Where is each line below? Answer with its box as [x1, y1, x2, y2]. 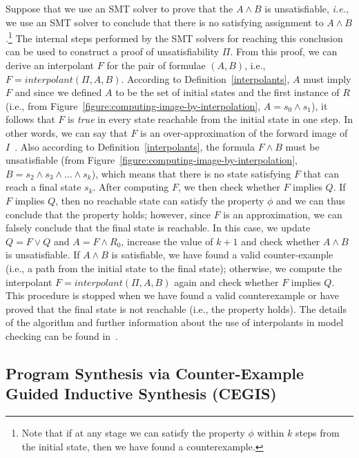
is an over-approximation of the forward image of [140, 126, 348, 140]
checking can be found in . [6, 328, 118, 343]
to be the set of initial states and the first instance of [115, 85, 340, 99]
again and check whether [174, 274, 279, 289]
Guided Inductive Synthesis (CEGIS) [6, 383, 277, 404]
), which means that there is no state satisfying [91, 166, 291, 180]
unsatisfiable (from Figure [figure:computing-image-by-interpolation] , [6, 153, 298, 167]
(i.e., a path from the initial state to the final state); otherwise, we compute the [6, 260, 342, 275]
